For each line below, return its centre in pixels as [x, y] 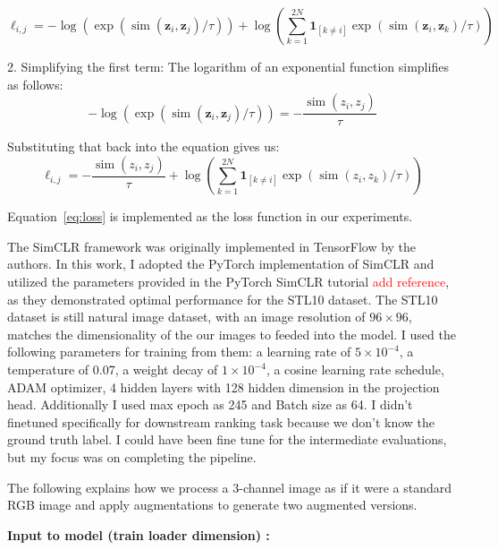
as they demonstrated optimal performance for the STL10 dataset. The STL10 [223, 299]
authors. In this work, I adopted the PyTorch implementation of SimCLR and [221, 264]
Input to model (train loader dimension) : [139, 534]
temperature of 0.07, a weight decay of [113, 369]
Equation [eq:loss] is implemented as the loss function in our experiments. [210, 216]
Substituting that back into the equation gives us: [143, 146]
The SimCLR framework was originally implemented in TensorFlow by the [212, 246]
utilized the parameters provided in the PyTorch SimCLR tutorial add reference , [228, 282]
